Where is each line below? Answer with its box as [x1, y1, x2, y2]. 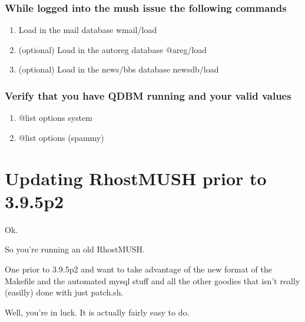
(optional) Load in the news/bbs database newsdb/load [18, 63, 219, 75]
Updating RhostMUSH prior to [5, 166, 267, 190]
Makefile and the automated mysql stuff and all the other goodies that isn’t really [5, 274, 300, 287]
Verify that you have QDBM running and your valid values [5, 88, 291, 103]
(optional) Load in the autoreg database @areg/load [18, 43, 207, 55]
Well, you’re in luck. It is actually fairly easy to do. [5, 305, 190, 318]
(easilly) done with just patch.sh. [5, 286, 124, 298]
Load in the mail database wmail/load [18, 24, 157, 36]
